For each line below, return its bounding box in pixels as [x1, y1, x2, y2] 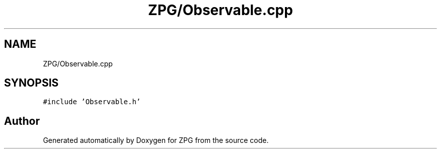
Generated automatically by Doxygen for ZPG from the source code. [43, 136, 269, 145]
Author [4, 114, 40, 127]
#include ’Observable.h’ [43, 98, 141, 106]
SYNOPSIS [4, 76, 59, 90]
